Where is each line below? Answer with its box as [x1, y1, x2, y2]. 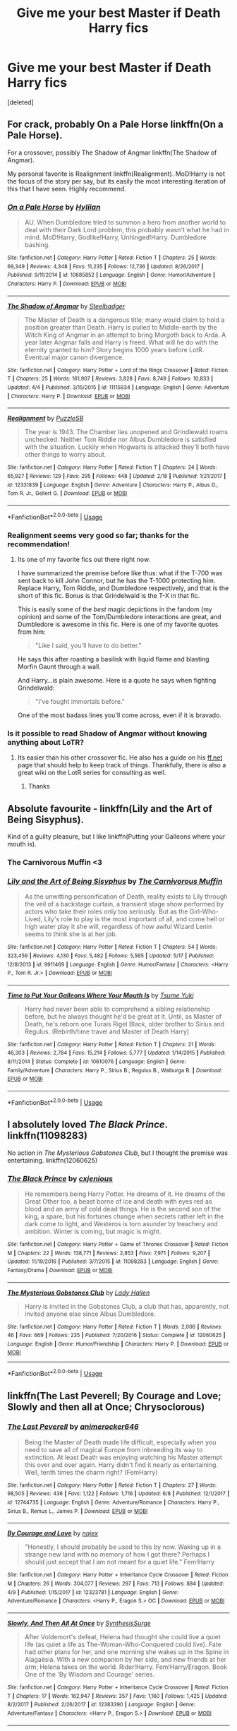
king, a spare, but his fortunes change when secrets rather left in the [24, 1212, 224, 1221]
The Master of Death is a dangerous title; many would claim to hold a [24, 316, 225, 324]
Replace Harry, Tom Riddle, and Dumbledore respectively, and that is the [17, 584, 229, 592]
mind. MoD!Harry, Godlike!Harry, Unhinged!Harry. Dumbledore [24, 233, 207, 241]
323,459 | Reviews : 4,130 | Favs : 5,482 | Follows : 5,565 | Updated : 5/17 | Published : [7, 952, 214, 959]
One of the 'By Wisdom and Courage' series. [24, 1670, 155, 1679]
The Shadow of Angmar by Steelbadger [7, 301, 126, 310]
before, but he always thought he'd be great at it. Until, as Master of [24, 1012, 222, 1021]
